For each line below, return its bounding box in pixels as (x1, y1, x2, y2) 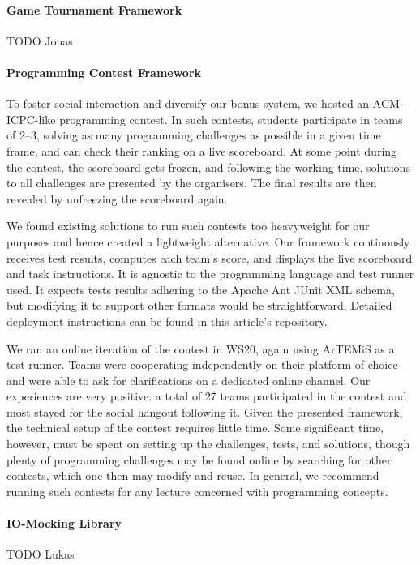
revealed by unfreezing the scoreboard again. (6, 190, 228, 207)
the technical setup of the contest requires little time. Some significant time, (6, 419, 384, 436)
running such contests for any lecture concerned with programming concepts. (6, 482, 388, 499)
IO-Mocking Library (6, 515, 122, 532)
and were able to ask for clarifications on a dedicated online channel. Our (6, 371, 371, 388)
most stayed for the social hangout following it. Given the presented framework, (6, 403, 403, 420)
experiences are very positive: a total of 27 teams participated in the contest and (6, 387, 407, 404)
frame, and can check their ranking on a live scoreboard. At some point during (6, 142, 397, 159)
